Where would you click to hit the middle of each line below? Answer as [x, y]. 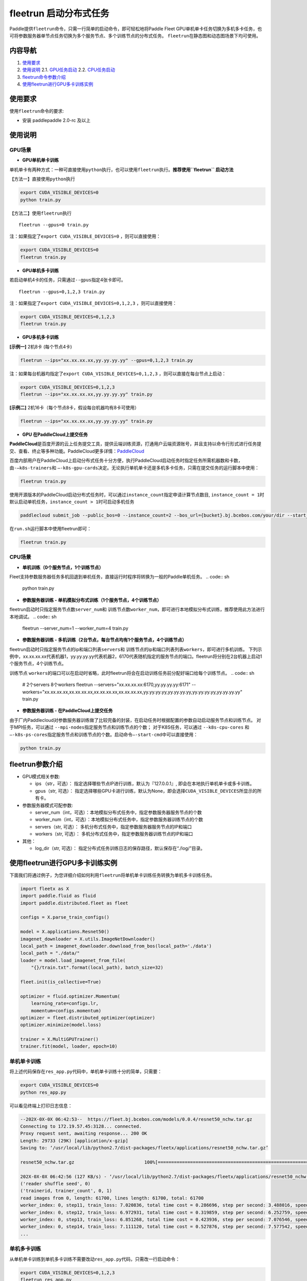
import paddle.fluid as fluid [58, 896]
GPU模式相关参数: [41, 777]
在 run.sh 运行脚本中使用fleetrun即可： [50, 528]
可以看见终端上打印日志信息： [41, 1106]
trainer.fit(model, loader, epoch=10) [69, 1046]
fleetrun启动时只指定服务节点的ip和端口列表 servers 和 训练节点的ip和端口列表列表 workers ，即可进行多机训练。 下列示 [136, 649]
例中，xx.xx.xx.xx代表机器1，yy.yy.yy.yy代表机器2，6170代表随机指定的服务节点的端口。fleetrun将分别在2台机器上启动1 [136, 656]
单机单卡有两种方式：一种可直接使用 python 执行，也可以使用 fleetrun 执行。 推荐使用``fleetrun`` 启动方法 [122, 170]
